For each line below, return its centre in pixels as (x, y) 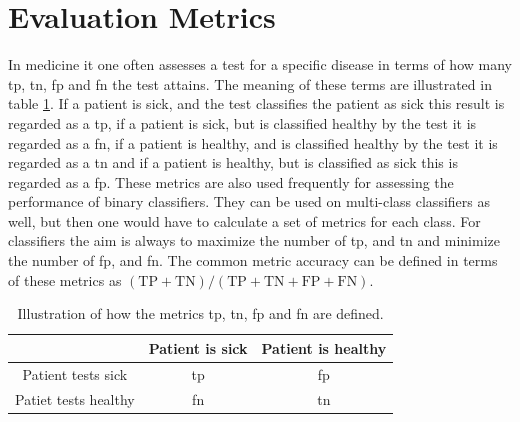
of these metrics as (65, 279)
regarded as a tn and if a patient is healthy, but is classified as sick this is (233, 162)
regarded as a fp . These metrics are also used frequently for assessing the (231, 181)
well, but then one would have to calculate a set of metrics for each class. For (244, 220)
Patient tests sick (75, 373)
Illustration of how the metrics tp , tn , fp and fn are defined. (200, 313)
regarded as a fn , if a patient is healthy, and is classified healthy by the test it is (253, 142)
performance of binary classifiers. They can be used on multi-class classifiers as (249, 201)
